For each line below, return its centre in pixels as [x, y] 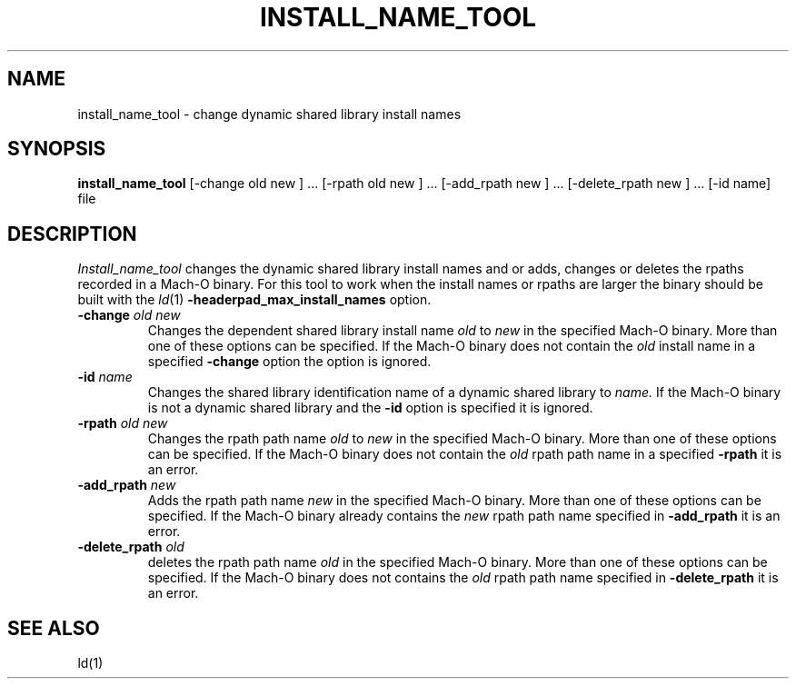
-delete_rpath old [131, 547]
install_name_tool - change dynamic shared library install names [269, 114]
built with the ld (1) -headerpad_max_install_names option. [254, 300]
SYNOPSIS [57, 149]
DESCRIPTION [72, 234]
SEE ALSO [54, 628]
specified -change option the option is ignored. [289, 362]
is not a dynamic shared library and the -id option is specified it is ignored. [370, 408]
